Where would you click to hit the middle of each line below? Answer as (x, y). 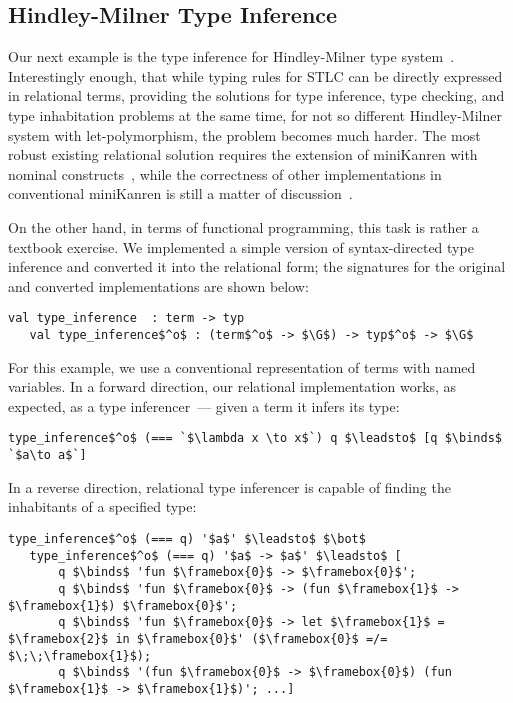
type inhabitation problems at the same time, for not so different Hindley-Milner (255, 114)
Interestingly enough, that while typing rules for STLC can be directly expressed (255, 75)
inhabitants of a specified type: (102, 506)
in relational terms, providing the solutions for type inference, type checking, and (256, 95)
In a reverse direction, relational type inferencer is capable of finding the (229, 486)
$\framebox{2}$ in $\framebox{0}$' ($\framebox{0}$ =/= (198, 638)
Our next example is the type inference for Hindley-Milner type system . (231, 56)
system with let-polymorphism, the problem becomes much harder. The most (244, 134)
